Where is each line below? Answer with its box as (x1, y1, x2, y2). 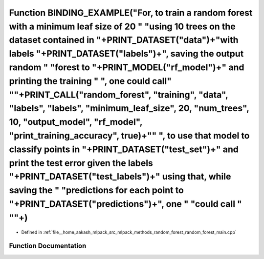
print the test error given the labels (9, 158, 154, 168)
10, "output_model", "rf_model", (9, 117, 143, 128)
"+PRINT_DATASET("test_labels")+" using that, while (9, 171, 231, 182)
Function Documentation (9, 242, 87, 250)
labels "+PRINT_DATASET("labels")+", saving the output (9, 48, 244, 60)
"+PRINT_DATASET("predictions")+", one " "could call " (9, 198, 242, 209)
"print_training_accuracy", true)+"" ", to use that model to (9, 130, 250, 141)
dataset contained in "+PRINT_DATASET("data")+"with (9, 35, 239, 46)
